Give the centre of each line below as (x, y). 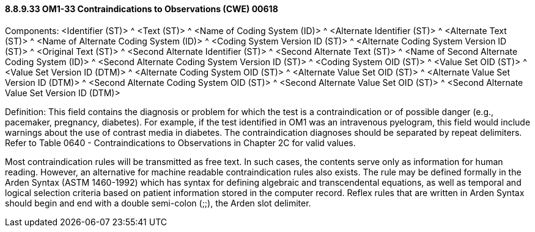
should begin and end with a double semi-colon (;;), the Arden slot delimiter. (158, 203)
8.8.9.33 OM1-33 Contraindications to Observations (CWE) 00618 (142, 9)
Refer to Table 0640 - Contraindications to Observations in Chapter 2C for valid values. (180, 142)
